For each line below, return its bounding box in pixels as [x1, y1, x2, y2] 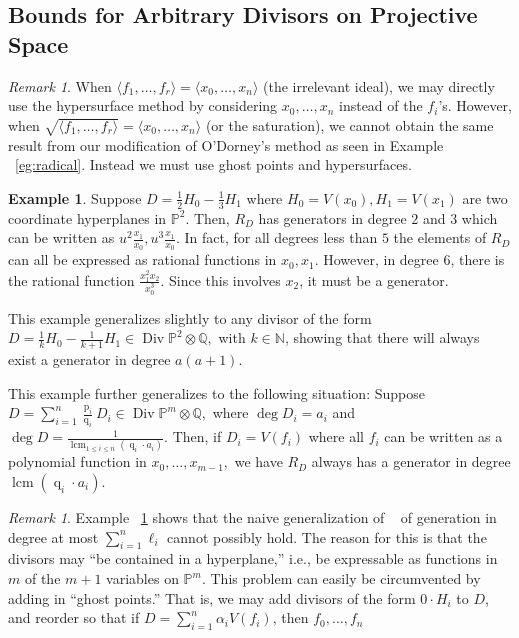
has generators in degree [258, 207, 407, 228]
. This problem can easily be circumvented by [201, 568, 481, 589]
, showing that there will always [284, 327, 480, 348]
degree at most [8, 526, 99, 547]
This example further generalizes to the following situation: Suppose [8, 382, 425, 403]
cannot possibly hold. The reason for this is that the [167, 526, 487, 547]
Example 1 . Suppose [8, 187, 142, 208]
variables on [106, 568, 179, 589]
